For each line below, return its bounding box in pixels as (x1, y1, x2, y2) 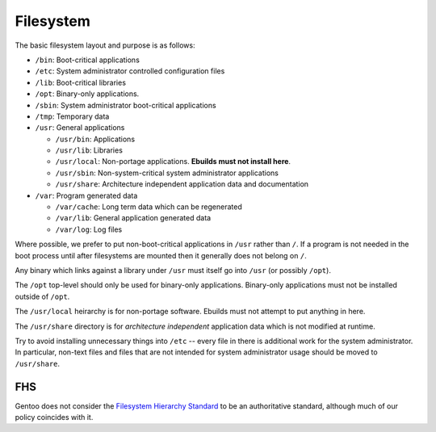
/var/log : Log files (55, 224, 123, 234)
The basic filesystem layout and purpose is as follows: (15, 40, 195, 50)
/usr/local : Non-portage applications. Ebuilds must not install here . (55, 157, 291, 166)
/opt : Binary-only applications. (35, 89, 140, 99)
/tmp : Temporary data (35, 111, 110, 121)
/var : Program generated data (35, 191, 138, 200)
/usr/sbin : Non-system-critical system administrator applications (55, 168, 279, 178)
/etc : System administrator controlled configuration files (35, 66, 225, 76)
